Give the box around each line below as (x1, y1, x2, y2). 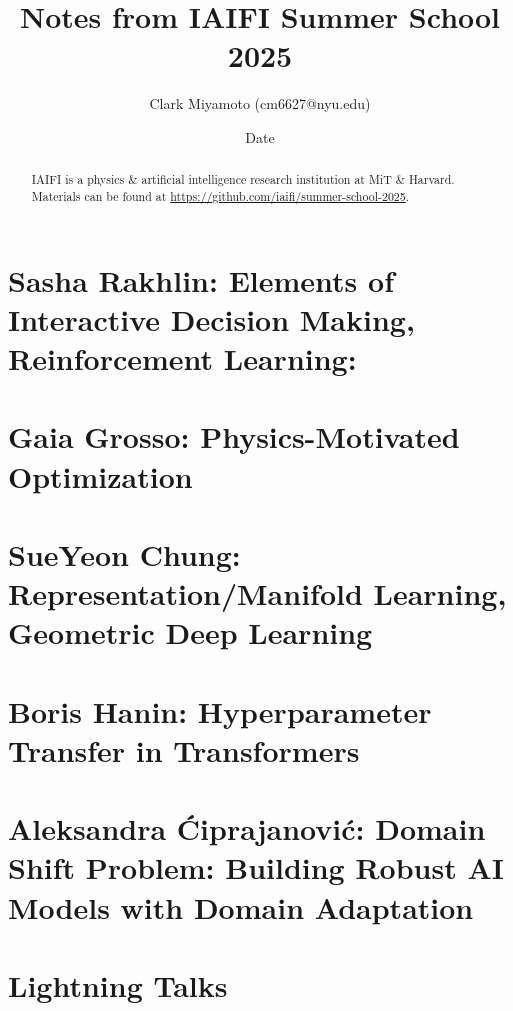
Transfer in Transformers (8, 729, 360, 770)
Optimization (8, 455, 193, 496)
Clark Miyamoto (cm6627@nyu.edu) (149, 93, 371, 114)
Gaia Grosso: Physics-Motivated (8, 416, 460, 457)
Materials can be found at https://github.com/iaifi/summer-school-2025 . (31, 187, 410, 204)
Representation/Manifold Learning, (8, 573, 507, 614)
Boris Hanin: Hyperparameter (8, 690, 432, 731)
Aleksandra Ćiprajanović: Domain (8, 808, 486, 849)
